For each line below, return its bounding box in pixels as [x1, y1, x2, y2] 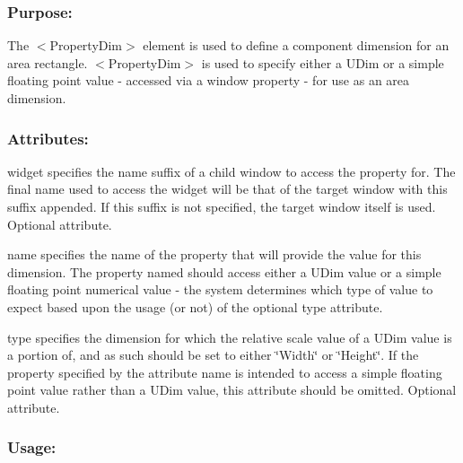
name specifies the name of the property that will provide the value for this [7, 245, 422, 264]
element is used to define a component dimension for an [143, 36, 450, 55]
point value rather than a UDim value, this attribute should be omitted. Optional [7, 380, 457, 399]
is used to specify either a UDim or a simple [201, 53, 444, 72]
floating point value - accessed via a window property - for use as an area [7, 71, 410, 90]
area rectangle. [7, 53, 88, 72]
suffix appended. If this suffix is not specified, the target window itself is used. [7, 197, 436, 215]
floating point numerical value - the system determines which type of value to [7, 280, 433, 299]
